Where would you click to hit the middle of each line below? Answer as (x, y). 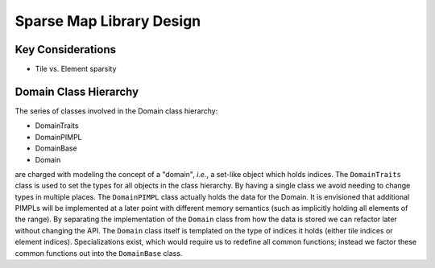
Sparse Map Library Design (108, 21)
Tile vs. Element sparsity (76, 69)
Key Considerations (66, 49)
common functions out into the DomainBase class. (99, 253)
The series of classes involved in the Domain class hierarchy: (116, 111)
